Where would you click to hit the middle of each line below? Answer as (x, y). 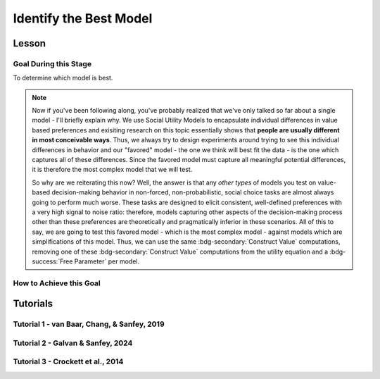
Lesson (29, 43)
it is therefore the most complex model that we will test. (112, 170)
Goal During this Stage (52, 63)
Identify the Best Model (83, 18)
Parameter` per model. (107, 261)
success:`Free (52, 261)
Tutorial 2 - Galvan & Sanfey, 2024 (73, 343)
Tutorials (33, 304)
